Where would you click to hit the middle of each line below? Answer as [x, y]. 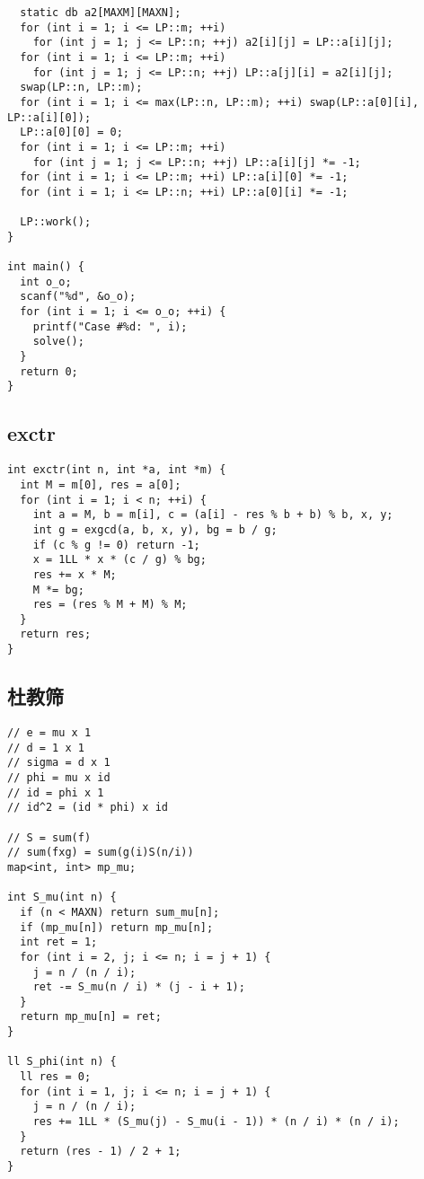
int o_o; [46, 282]
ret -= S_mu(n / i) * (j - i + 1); [139, 987]
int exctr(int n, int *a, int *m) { [117, 470]
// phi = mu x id [59, 777]
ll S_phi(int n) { [62, 1062]
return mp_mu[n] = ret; [91, 1017]
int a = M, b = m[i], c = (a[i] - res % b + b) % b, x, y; [213, 515]
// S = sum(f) [49, 837]
